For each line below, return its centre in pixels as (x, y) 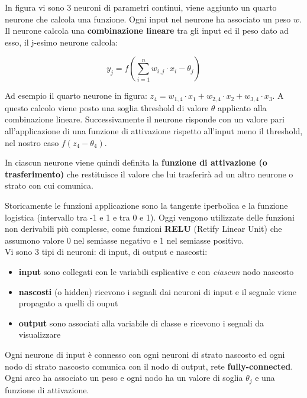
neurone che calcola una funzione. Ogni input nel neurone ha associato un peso (148, 19)
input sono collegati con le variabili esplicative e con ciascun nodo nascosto (156, 271)
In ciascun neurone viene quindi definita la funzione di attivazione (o (136, 162)
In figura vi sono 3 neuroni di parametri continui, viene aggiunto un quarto (141, 7)
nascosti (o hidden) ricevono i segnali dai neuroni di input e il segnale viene (157, 291)
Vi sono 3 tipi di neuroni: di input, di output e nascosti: (106, 252)
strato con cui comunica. (49, 185)
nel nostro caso (32, 142)
